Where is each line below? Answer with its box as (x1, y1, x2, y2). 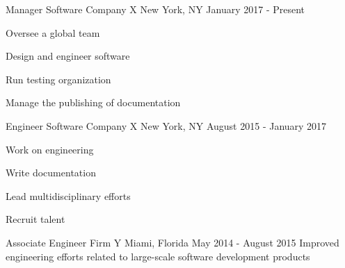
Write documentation (6, 165, 96, 180)
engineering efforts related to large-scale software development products (6, 249, 310, 263)
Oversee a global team (6, 25, 100, 40)
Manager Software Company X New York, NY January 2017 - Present (6, 2, 305, 16)
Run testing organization (6, 72, 111, 86)
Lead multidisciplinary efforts (6, 188, 131, 203)
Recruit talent (6, 212, 65, 226)
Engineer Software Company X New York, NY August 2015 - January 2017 (6, 118, 327, 133)
